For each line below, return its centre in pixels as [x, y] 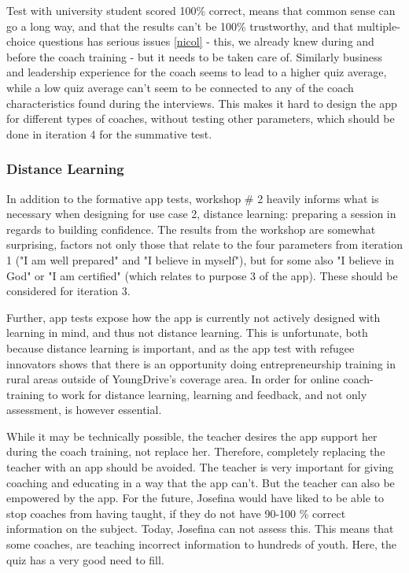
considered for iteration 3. [68, 291]
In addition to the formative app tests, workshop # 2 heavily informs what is [193, 198]
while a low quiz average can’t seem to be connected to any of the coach [180, 87]
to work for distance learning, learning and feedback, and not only [207, 394]
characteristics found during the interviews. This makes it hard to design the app [202, 103]
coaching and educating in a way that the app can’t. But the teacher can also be [201, 482]
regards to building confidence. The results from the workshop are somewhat [191, 229]
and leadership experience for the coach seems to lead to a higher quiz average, [197, 72]
